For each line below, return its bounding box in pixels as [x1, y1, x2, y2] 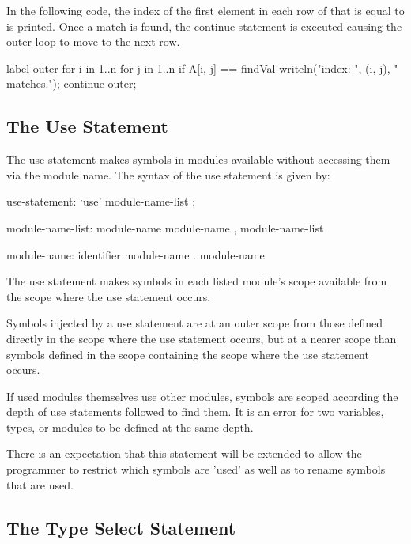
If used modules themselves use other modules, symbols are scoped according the [6, 387, 398, 404]
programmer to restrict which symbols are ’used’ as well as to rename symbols [6, 461, 386, 478]
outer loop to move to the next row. [6, 33, 180, 50]
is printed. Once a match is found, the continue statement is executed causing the [6, 17, 402, 34]
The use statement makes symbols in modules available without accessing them [6, 151, 390, 168]
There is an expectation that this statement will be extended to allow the [6, 445, 362, 462]
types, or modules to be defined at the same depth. [6, 418, 254, 435]
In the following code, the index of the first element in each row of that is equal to [6, 2, 405, 18]
